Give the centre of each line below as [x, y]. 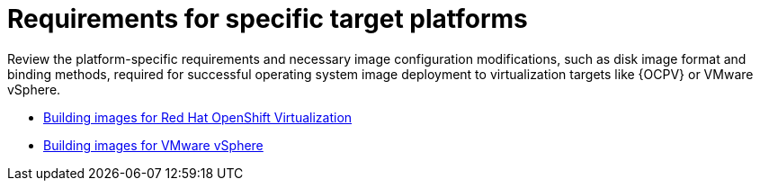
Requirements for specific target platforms [268, 19]
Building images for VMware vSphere [153, 145]
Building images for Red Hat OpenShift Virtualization [198, 117]
